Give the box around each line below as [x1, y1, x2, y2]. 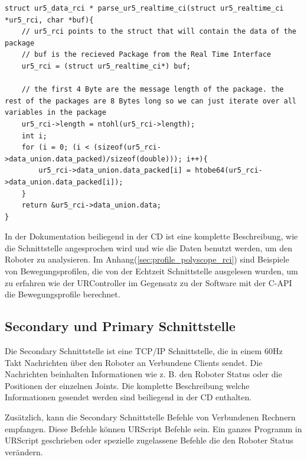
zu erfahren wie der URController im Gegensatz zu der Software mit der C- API [5, 276, 292, 289]
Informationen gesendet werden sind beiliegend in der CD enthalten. [5, 391, 252, 403]
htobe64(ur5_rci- [195, 166, 263, 175]
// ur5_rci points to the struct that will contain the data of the [21, 27, 296, 36]
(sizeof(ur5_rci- [93, 143, 161, 152]
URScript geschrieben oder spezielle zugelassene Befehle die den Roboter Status [5, 434, 293, 446]
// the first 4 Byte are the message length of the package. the [21, 85, 284, 94]
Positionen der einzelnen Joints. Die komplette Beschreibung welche [5, 379, 250, 391]
